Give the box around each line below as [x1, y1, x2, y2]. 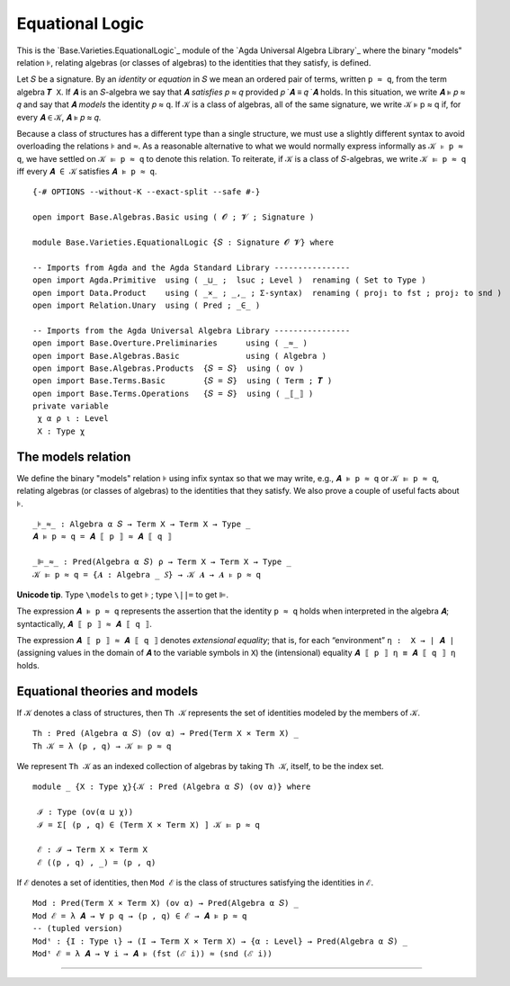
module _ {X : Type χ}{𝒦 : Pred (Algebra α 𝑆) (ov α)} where [32, 782, 311, 792]
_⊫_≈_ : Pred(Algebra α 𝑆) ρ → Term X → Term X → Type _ [32, 557, 291, 567]
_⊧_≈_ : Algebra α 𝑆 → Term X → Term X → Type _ [32, 518, 251, 529]
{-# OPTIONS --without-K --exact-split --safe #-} [32, 187, 261, 197]
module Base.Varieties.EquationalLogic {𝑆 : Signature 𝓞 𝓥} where [32, 238, 335, 247]
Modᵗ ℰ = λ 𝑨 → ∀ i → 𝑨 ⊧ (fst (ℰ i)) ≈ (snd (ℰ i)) [32, 949, 273, 959]
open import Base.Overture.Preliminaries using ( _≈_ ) [32, 338, 308, 348]
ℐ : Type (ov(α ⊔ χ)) [37, 807, 134, 818]
